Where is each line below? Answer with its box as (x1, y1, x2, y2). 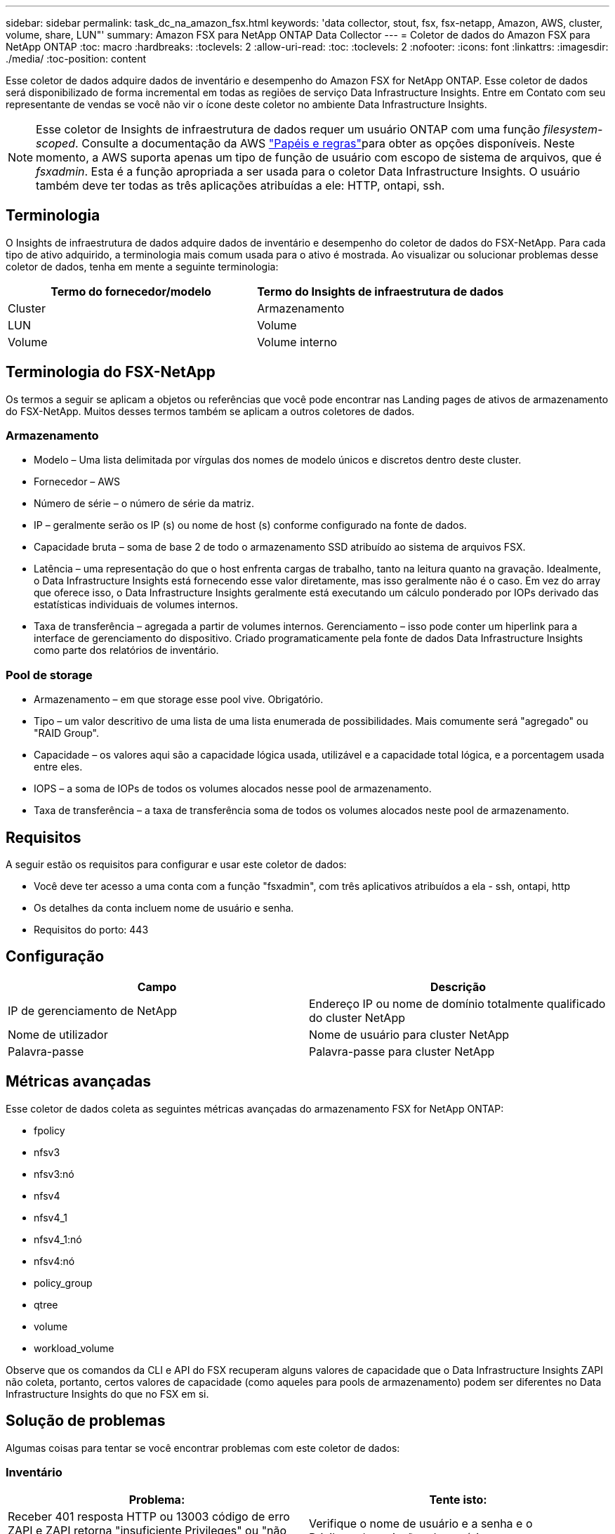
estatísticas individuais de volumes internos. (34, 598, 238, 611)
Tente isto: (429, 1493, 487, 1507)
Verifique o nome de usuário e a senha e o (309, 1516, 533, 1531)
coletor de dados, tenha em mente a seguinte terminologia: (6, 260, 279, 273)
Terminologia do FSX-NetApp (6, 363, 216, 381)
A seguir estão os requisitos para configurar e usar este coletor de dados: (6, 858, 347, 871)
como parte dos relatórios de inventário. (34, 644, 219, 657)
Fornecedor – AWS (34, 476, 120, 488)
